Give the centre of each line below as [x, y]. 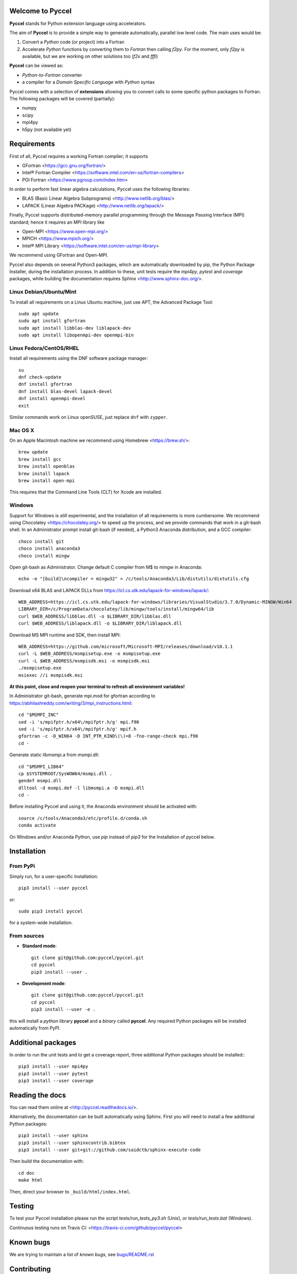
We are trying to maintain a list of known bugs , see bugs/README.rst [82, 1254]
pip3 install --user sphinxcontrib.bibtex [72, 1143]
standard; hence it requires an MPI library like [57, 222]
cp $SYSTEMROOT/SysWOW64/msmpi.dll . [66, 774]
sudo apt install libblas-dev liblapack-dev [75, 328]
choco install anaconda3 [49, 549]
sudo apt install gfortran [52, 321]
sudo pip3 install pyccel [51, 911]
